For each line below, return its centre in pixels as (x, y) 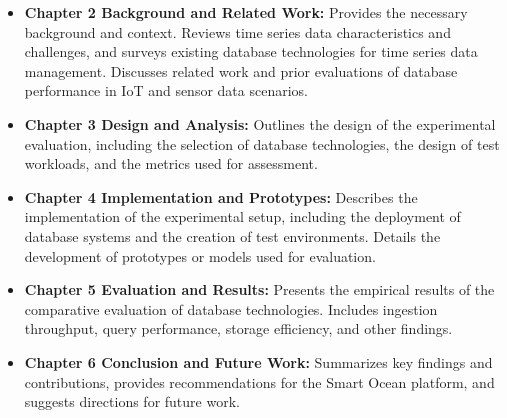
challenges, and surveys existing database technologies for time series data (251, 51)
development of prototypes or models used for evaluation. (200, 255)
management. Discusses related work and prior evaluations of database (241, 70)
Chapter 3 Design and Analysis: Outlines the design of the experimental (260, 123)
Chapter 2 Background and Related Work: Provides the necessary (246, 12)
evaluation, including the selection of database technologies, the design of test (262, 143)
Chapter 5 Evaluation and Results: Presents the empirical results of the (259, 289)
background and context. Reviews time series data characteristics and (237, 31)
